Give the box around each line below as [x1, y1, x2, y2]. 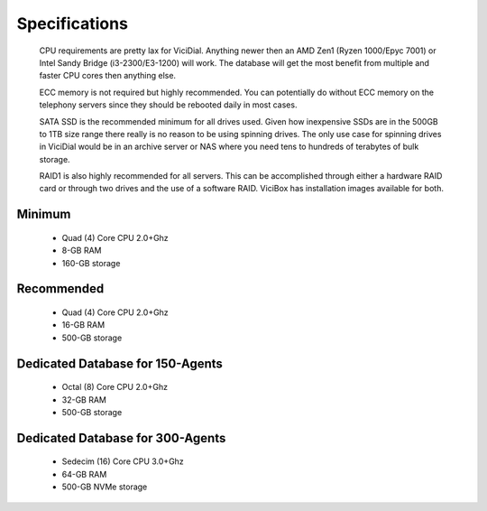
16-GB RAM [61, 320, 106, 330]
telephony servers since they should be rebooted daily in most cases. [39, 99, 298, 110]
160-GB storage [61, 257, 121, 268]
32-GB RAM [61, 394, 107, 405]
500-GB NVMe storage [61, 481, 148, 492]
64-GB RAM [61, 469, 107, 479]
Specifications [16, 14, 128, 33]
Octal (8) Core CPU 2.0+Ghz [61, 382, 169, 393]
